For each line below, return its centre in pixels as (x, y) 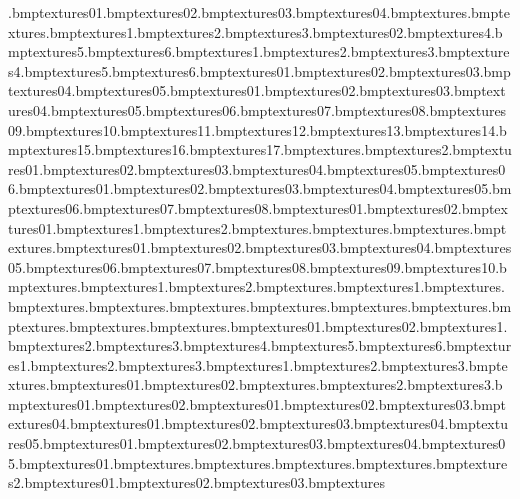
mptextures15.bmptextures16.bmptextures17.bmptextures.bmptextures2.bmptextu (260, 149)
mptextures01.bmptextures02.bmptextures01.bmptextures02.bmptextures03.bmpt (257, 403)
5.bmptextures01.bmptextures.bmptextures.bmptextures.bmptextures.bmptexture (258, 462)
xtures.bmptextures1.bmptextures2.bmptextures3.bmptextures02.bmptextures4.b (255, 31)
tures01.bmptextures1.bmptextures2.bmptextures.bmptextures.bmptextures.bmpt (257, 227)
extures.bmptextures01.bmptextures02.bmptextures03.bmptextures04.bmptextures (260, 247)
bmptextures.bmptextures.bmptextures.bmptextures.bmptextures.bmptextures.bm (260, 305)
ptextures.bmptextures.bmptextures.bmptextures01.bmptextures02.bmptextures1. (258, 325)
